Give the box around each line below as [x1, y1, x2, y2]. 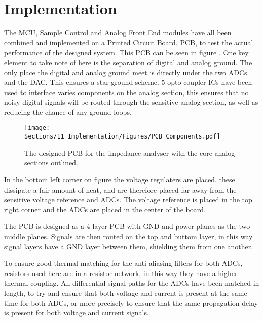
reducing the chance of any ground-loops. [4, 106, 132, 117]
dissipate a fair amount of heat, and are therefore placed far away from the [4, 184, 237, 195]
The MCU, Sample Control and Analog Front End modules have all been [4, 27, 232, 38]
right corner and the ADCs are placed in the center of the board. [4, 204, 206, 214]
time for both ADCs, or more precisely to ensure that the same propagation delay [4, 297, 258, 308]
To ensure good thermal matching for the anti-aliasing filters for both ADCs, [4, 258, 243, 268]
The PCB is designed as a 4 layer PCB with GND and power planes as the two [4, 221, 250, 232]
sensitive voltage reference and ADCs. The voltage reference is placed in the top [4, 194, 252, 205]
